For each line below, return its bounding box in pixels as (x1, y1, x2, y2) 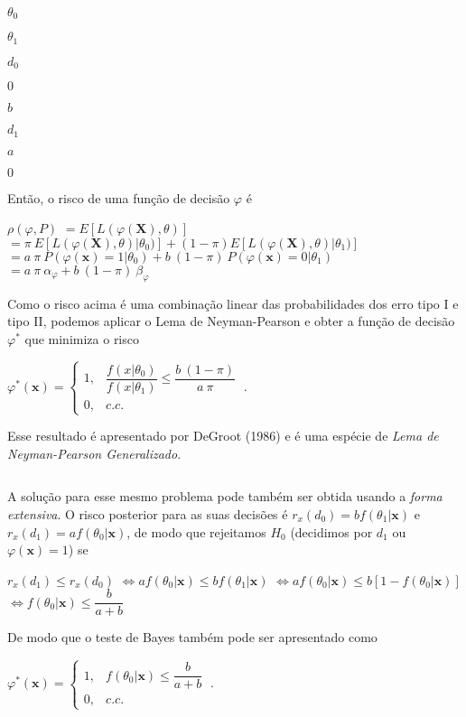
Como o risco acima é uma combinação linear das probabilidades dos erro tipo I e (7, 293, 459, 312)
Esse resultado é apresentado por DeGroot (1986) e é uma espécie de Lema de (7, 426, 439, 445)
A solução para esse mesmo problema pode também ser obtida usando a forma (7, 487, 443, 506)
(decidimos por (290, 522, 373, 541)
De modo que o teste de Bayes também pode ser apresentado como (7, 628, 377, 647)
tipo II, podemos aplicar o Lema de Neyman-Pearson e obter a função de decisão (7, 312, 455, 331)
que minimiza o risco (24, 329, 139, 348)
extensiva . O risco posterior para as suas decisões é (7, 504, 288, 523)
